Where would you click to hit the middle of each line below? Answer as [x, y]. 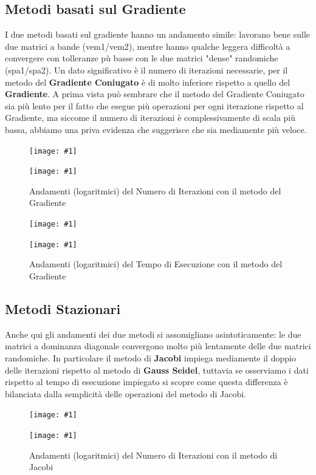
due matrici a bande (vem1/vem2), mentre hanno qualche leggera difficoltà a [148, 46]
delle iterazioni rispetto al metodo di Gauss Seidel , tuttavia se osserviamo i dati [157, 370]
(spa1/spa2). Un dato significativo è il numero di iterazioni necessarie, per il [146, 70]
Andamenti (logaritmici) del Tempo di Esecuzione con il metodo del [156, 264]
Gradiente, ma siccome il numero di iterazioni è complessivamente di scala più [150, 118]
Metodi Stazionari [63, 308]
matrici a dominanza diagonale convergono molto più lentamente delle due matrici [158, 346]
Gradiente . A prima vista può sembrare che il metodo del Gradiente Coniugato [155, 94]
